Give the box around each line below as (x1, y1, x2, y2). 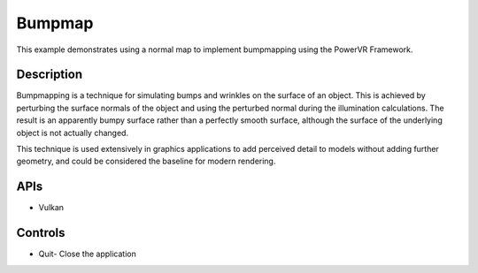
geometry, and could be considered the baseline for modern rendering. (16, 155, 276, 167)
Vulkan (38, 202, 65, 213)
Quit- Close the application (38, 248, 136, 260)
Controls (16, 225, 66, 240)
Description (16, 67, 83, 82)
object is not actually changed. (16, 127, 128, 138)
